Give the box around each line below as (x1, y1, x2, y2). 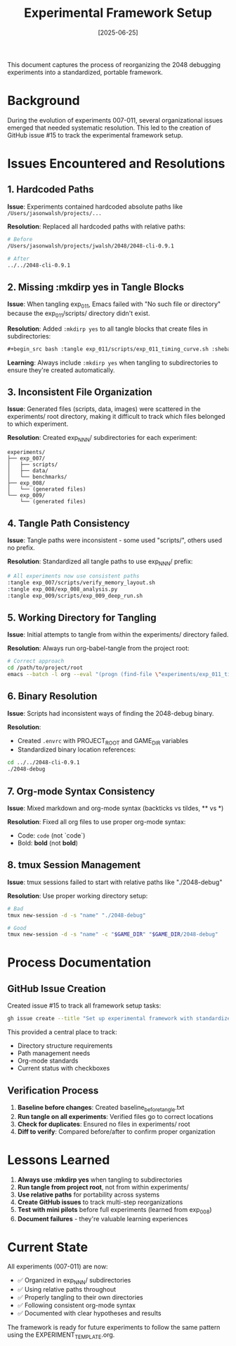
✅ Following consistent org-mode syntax (17, 1301, 136, 1309)
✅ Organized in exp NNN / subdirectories (17, 1276, 131, 1286)
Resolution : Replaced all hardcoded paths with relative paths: (7, 222, 186, 231)
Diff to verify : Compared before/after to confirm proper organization (17, 1127, 216, 1136)
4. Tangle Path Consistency (7, 517, 130, 530)
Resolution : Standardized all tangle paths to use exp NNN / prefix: (7, 557, 193, 567)
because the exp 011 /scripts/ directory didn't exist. (7, 309, 150, 319)
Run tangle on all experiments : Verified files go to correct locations (17, 1112, 214, 1120)
